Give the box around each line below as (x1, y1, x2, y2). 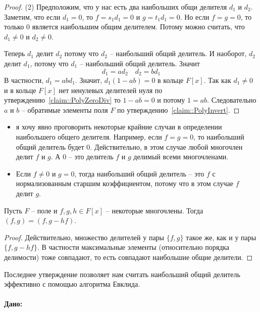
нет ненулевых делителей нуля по (59, 84, 163, 95)
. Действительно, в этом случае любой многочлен (90, 141, 243, 152)
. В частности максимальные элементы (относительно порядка (37, 242, 230, 252)
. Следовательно (207, 95, 256, 105)
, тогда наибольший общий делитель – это (74, 168, 204, 179)
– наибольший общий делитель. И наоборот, (110, 48, 247, 59)
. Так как (203, 75, 231, 85)
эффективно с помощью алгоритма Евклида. (4, 279, 140, 289)
